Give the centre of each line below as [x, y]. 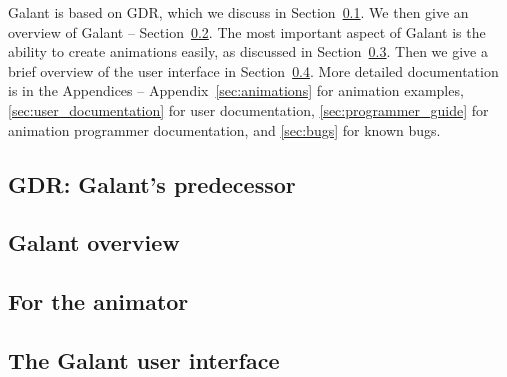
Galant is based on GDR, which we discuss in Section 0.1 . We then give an [238, 12]
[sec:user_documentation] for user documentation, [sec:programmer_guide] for [248, 109]
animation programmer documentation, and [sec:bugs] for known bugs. [224, 129]
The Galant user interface [144, 359]
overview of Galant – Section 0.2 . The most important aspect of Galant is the [247, 31]
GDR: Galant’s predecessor [152, 183]
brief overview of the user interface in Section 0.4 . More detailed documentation [253, 70]
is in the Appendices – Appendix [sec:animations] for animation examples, [236, 90]
